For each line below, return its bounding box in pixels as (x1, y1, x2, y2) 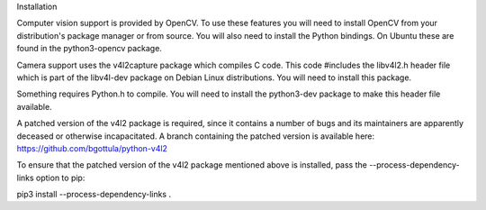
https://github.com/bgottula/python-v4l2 (16, 142, 168, 153)
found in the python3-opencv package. (16, 43, 162, 54)
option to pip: (36, 172, 85, 183)
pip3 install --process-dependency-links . (16, 189, 171, 200)
